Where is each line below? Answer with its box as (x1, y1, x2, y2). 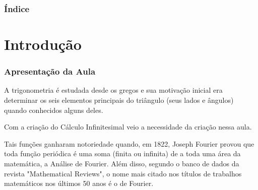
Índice (4, 2, 30, 15)
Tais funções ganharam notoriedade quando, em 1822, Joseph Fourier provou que (4, 138, 254, 149)
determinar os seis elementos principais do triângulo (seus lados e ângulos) (4, 95, 234, 105)
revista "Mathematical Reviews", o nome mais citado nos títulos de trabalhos (4, 168, 242, 178)
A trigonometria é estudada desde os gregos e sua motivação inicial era (4, 85, 223, 95)
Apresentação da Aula (4, 65, 96, 78)
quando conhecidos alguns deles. (4, 104, 103, 115)
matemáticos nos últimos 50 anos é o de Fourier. (4, 178, 154, 188)
